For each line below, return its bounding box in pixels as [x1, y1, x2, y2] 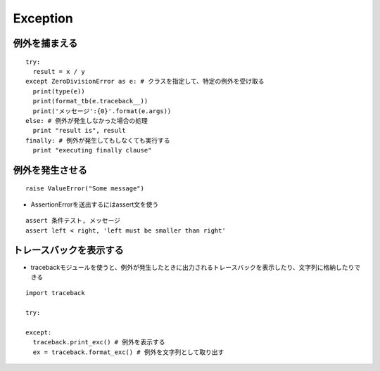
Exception [13, 11, 73, 26]
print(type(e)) [32, 87, 85, 95]
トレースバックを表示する [13, 245, 124, 256]
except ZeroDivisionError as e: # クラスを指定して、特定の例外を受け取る [25, 77, 265, 86]
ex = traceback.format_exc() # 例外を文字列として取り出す [32, 348, 224, 356]
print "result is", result [32, 126, 126, 135]
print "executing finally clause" [32, 146, 152, 155]
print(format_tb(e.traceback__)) [32, 97, 148, 105]
